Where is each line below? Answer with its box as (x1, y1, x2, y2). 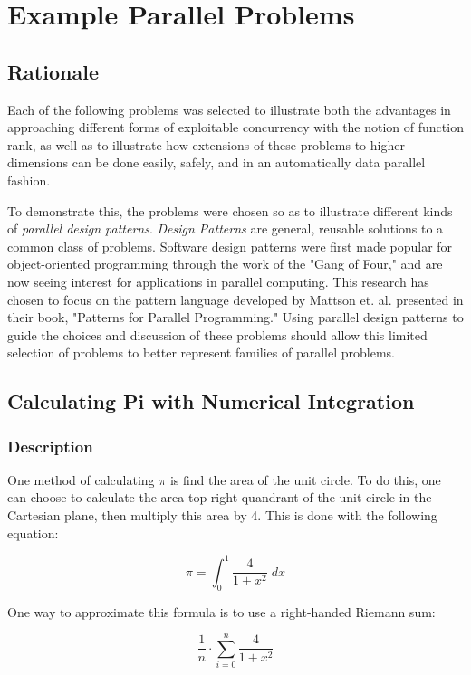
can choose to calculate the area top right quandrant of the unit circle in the (7, 488, 432, 507)
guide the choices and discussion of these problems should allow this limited (7, 325, 428, 344)
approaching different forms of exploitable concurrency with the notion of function (7, 118, 464, 137)
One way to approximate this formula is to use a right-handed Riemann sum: (7, 602, 436, 621)
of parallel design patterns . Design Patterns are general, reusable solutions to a (7, 219, 444, 238)
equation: (7, 523, 59, 542)
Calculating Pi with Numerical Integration (7, 387, 415, 415)
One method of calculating (7, 470, 155, 489)
